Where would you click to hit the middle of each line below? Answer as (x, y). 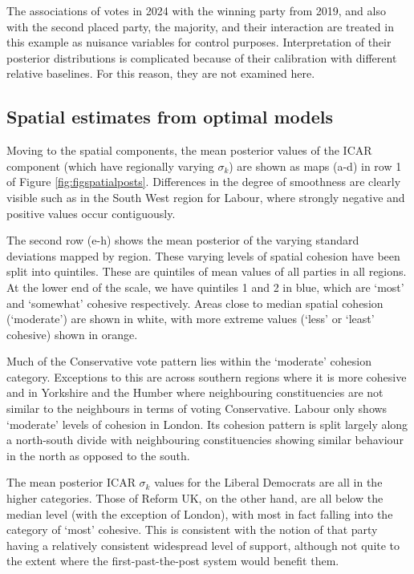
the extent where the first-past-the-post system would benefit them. (173, 561)
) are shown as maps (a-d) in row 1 (315, 166)
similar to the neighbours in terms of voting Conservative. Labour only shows (197, 408)
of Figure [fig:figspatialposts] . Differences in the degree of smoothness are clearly (204, 182)
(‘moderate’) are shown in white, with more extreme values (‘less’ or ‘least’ (191, 319)
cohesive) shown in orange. (72, 334)
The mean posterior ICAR (71, 482)
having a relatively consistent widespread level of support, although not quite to (203, 545)
